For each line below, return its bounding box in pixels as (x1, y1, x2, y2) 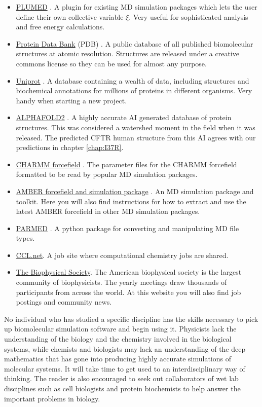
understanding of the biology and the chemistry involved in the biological (4, 334, 232, 344)
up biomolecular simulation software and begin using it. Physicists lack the (4, 323, 237, 334)
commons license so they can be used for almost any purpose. (16, 58, 207, 68)
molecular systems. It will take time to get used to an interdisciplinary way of (4, 363, 245, 374)
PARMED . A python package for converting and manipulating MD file (16, 223, 239, 233)
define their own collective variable (16, 11, 124, 22)
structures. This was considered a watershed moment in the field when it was (16, 122, 255, 132)
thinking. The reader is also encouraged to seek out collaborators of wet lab (4, 373, 239, 384)
